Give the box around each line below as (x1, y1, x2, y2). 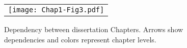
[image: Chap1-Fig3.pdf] (8, 6, 104, 14)
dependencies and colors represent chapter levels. (4, 34, 156, 44)
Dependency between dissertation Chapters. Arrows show (4, 24, 183, 34)
